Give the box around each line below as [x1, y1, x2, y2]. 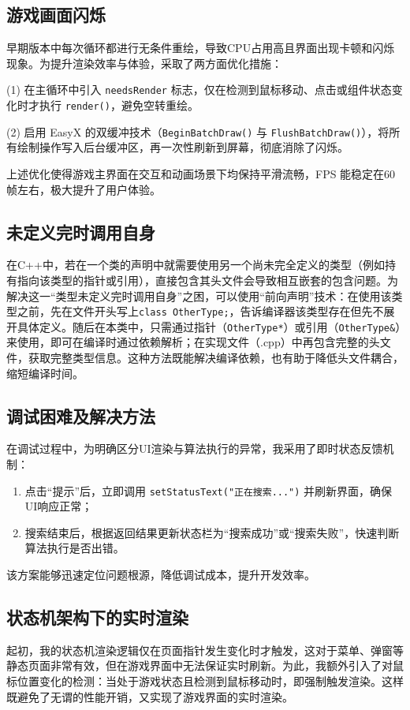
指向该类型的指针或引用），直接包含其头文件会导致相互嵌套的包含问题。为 [17, 271, 398, 288]
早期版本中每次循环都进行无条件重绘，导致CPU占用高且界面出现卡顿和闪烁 [6, 39, 395, 56]
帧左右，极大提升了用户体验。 [6, 181, 161, 197]
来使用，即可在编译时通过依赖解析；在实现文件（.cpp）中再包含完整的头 [6, 334, 380, 350]
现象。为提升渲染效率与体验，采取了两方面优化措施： [6, 54, 282, 71]
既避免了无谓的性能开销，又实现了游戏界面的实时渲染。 [6, 688, 293, 704]
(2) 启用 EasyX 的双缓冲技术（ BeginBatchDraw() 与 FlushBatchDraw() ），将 [6, 123, 389, 140]
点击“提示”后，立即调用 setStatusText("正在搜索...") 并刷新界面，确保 [24, 482, 393, 499]
